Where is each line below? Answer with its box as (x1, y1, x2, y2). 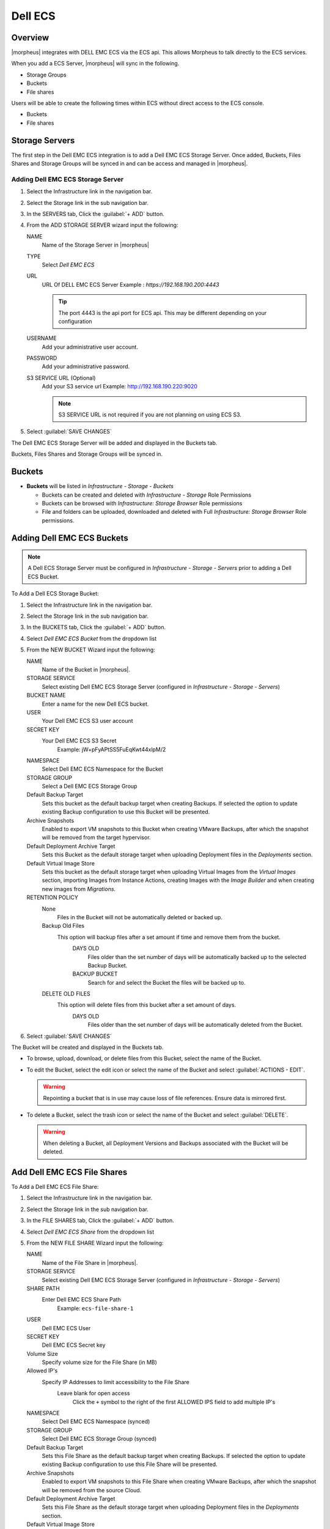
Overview (11, 32, 50, 43)
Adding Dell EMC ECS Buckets (11, 533, 128, 543)
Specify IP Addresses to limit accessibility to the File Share (42, 1378, 189, 1385)
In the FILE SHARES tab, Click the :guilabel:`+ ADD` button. (26, 1217, 174, 1224)
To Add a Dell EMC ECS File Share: (11, 1183, 99, 1191)
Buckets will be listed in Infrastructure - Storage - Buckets (26, 483, 174, 490)
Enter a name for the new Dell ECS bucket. (42, 700, 149, 708)
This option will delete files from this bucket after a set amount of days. (57, 1001, 237, 1009)
